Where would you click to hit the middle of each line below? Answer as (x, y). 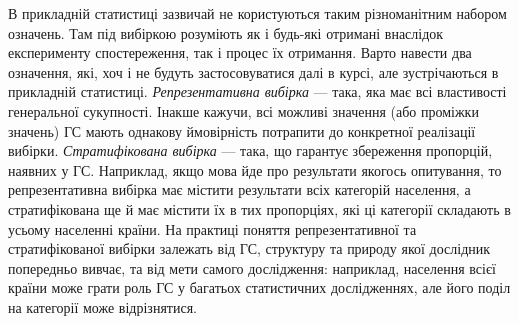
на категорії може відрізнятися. (102, 306)
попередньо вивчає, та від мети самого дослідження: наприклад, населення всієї (252, 267)
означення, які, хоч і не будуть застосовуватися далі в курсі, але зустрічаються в (253, 71)
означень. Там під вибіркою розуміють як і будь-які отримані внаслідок (226, 32)
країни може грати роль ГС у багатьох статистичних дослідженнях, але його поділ (259, 287)
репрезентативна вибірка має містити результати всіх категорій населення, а (239, 189)
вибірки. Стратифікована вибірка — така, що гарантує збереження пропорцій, (250, 150)
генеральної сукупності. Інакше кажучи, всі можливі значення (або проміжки (243, 110)
